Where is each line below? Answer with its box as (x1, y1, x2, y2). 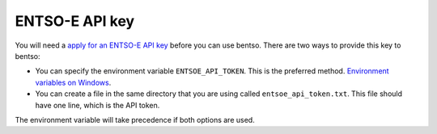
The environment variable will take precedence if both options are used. (15, 115, 255, 124)
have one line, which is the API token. (35, 100, 160, 110)
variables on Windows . (35, 77, 112, 87)
